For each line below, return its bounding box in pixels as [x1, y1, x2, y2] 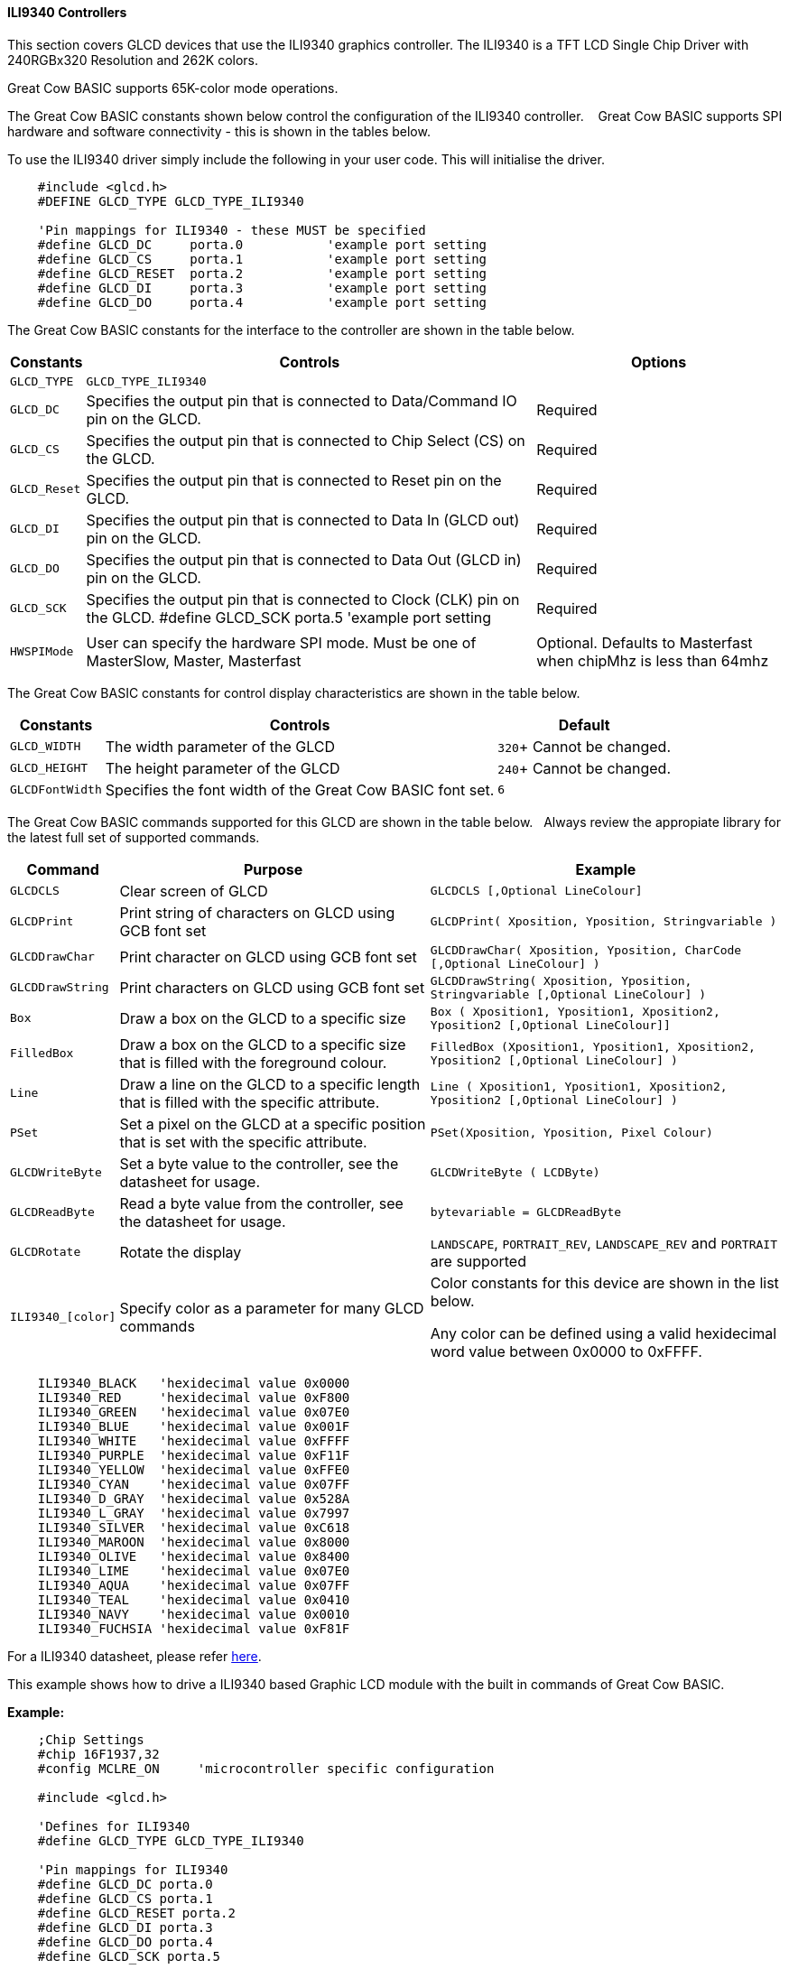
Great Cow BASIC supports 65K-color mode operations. [7, 79, 339, 96]
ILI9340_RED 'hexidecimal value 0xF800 [37, 1389, 350, 1405]
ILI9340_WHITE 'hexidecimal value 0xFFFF [37, 1433, 350, 1448]
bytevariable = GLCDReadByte [430, 1205, 622, 1220]
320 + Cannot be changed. [497, 737, 671, 756]
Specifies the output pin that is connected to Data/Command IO [86, 391, 517, 410]
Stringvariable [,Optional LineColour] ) [430, 987, 707, 1001]
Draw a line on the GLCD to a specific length [119, 1074, 421, 1093]
